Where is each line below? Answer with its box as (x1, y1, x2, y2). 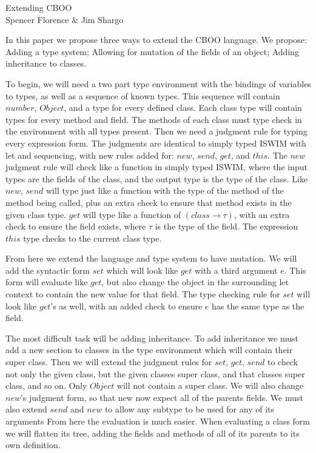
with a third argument (194, 263, 278, 276)
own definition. (5, 438, 61, 451)
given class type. (5, 208, 67, 220)
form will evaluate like (5, 276, 88, 288)
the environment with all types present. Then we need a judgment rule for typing (5, 125, 308, 137)
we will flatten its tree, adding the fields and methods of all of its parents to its (5, 426, 300, 439)
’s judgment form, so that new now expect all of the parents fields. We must (20, 391, 303, 403)
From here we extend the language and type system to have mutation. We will (5, 252, 297, 265)
